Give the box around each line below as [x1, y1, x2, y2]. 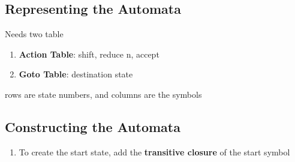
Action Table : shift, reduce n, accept [19, 47, 159, 60]
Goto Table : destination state [19, 68, 133, 80]
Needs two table [5, 28, 64, 40]
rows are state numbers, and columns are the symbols [5, 88, 202, 100]
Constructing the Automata [5, 117, 180, 136]
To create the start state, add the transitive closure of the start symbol [19, 145, 290, 158]
